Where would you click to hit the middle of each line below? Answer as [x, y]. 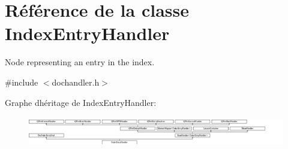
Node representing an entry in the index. [80, 62]
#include [22, 82]
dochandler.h [76, 82]
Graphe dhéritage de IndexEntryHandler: [81, 102]
